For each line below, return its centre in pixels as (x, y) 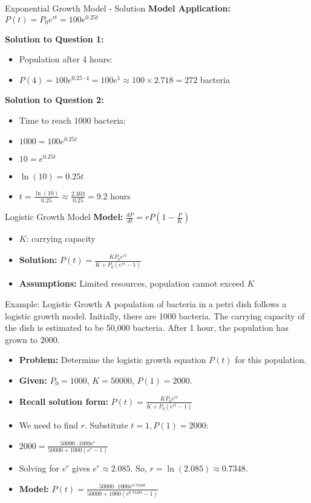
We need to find (49, 425)
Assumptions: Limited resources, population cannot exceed (132, 283)
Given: (33, 380)
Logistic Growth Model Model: (64, 217)
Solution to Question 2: (54, 100)
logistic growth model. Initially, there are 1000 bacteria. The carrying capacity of (155, 315)
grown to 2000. (32, 339)
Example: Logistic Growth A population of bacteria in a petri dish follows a (146, 304)
